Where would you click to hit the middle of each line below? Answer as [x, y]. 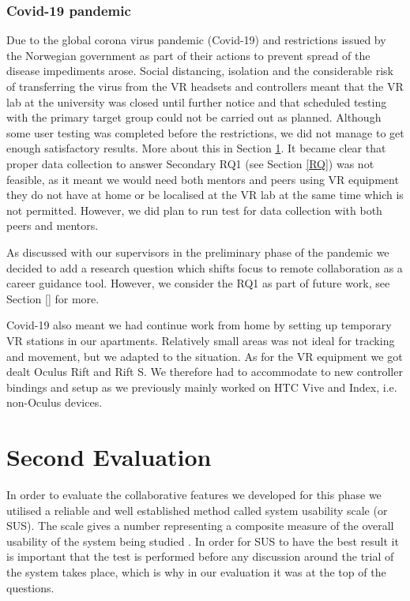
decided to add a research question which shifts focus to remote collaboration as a [205, 267]
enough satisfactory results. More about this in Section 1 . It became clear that [196, 148]
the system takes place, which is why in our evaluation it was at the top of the [196, 571]
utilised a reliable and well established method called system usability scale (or [197, 510]
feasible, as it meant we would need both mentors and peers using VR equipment [203, 179]
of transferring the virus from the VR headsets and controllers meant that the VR [205, 86]
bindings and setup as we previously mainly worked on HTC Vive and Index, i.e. [202, 387]
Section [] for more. [53, 298]
